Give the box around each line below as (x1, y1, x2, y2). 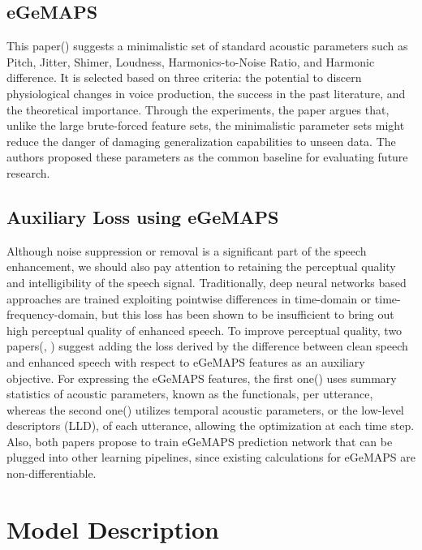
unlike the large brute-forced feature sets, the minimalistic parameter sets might (6, 117, 405, 134)
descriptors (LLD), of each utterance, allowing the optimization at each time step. (6, 417, 415, 434)
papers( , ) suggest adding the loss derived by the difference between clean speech (6, 337, 408, 354)
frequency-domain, (6, 306, 98, 323)
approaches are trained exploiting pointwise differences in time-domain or (6, 290, 372, 307)
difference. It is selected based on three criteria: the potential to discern (6, 69, 362, 86)
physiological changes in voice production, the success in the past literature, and (6, 84, 406, 101)
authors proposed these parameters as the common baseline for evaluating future (6, 148, 408, 165)
